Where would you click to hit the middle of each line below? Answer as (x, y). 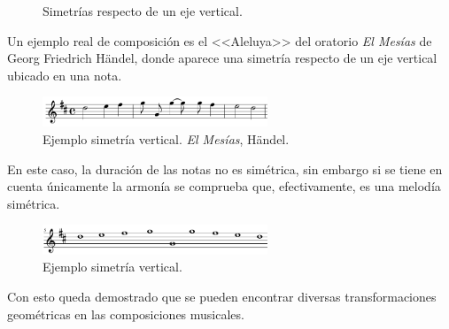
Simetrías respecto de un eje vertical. (143, 11)
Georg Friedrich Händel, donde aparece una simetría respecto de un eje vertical (222, 58)
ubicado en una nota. (65, 75)
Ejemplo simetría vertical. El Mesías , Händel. (166, 138)
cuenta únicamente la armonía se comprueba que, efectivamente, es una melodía (224, 186)
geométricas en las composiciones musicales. (126, 314)
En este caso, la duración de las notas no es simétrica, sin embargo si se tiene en (225, 168)
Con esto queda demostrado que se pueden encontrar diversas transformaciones (222, 297)
